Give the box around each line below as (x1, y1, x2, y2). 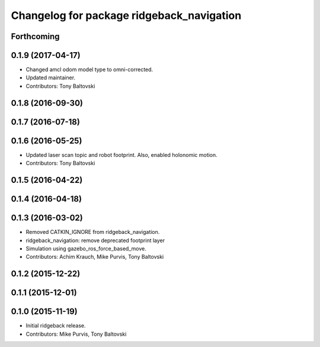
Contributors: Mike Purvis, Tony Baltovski (25, 330, 127, 338)
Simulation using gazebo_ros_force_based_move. (25, 245, 146, 252)
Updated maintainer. (25, 74, 76, 81)
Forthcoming (11, 31, 60, 41)
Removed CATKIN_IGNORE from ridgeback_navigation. (25, 229, 160, 236)
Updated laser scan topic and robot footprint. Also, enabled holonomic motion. (25, 151, 217, 158)
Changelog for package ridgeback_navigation (11, 9, 242, 22)
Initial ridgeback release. (25, 322, 86, 329)
